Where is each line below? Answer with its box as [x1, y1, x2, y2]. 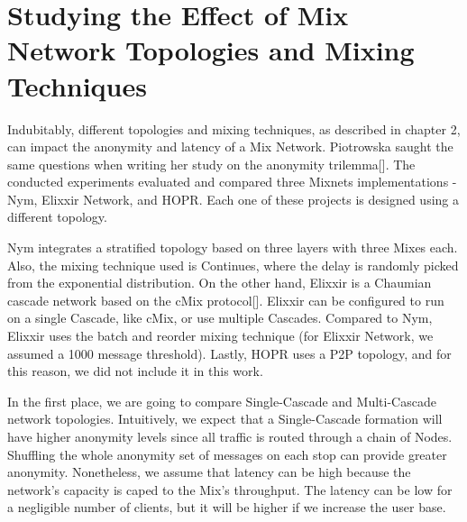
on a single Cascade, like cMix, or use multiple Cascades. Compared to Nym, [7, 308, 433, 327]
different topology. [7, 207, 107, 226]
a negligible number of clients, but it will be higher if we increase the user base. [7, 498, 446, 517]
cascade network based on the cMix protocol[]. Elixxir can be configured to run [7, 290, 444, 309]
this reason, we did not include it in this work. [7, 362, 263, 380]
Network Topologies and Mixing [7, 32, 415, 69]
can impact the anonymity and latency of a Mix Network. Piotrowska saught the [7, 137, 453, 156]
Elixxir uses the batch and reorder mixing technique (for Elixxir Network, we [7, 326, 434, 345]
